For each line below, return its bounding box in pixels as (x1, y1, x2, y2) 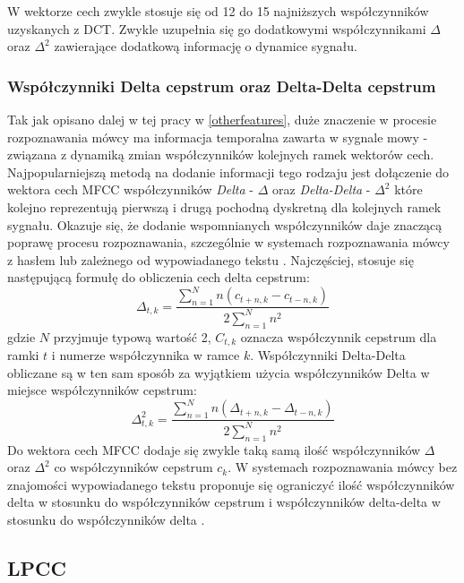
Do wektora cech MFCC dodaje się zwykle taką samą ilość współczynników (7, 440, 421, 459)
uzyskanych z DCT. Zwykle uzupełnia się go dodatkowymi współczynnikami (7, 19, 426, 38)
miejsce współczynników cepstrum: (7, 381, 197, 399)
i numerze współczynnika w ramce (51, 346, 240, 364)
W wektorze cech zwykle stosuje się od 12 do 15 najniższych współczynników (7, 2, 429, 20)
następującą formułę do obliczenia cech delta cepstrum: (7, 268, 310, 287)
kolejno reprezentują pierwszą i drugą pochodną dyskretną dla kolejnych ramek (7, 197, 442, 216)
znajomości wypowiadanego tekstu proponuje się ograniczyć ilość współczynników (7, 475, 455, 493)
